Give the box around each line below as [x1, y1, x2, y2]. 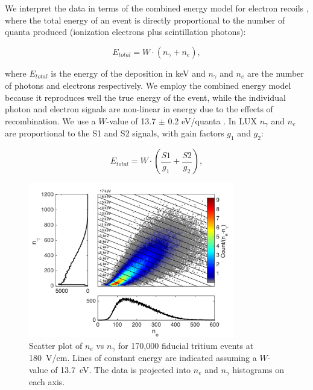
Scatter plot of [29, 339, 83, 351]
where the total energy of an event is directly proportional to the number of [5, 13, 285, 26]
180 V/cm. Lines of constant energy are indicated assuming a [29, 351, 257, 364]
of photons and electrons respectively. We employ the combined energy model [5, 79, 291, 92]
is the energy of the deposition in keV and [51, 66, 206, 79]
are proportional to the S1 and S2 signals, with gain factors [5, 127, 224, 139]
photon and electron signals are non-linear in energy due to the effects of [5, 103, 273, 115]
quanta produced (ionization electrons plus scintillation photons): [5, 25, 246, 38]
